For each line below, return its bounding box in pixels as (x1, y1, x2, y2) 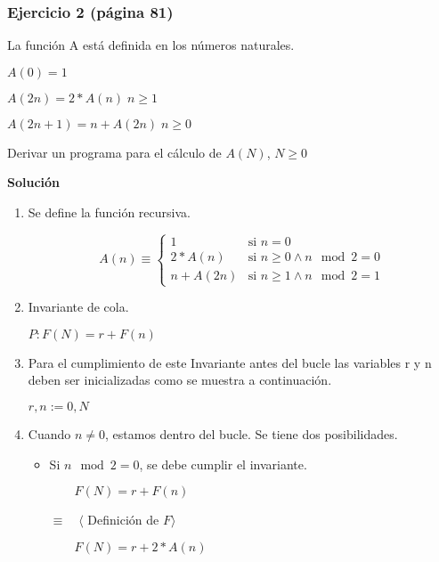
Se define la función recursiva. (28, 203, 191, 221)
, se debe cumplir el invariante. (139, 454, 307, 473)
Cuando (28, 424, 71, 443)
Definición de (87, 510, 159, 529)
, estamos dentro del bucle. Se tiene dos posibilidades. (104, 424, 398, 443)
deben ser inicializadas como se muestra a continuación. (28, 371, 332, 389)
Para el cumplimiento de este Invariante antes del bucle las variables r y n (28, 353, 432, 371)
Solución (7, 173, 61, 191)
